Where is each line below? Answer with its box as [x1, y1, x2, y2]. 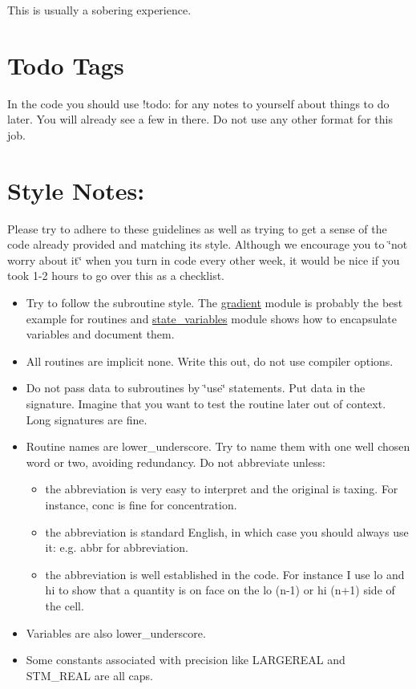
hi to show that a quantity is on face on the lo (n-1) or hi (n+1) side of [45, 582, 395, 598]
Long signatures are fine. [26, 411, 147, 428]
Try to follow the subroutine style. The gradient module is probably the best [26, 294, 403, 310]
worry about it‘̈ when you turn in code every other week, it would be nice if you [7, 251, 400, 268]
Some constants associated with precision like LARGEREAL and [26, 651, 345, 668]
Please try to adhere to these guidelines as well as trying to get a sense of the [7, 220, 387, 237]
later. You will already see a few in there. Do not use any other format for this [7, 111, 393, 128]
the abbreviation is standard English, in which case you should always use [45, 523, 409, 540]
